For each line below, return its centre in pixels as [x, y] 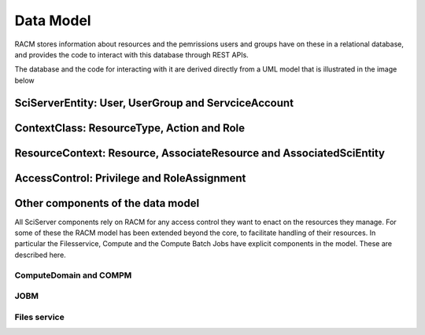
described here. [40, 255]
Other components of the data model [107, 203]
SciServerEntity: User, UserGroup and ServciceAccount [154, 103]
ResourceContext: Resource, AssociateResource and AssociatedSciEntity [200, 153]
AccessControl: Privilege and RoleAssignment [130, 178]
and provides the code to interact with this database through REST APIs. [132, 54]
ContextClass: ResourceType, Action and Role [130, 128]
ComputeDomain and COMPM [73, 275]
